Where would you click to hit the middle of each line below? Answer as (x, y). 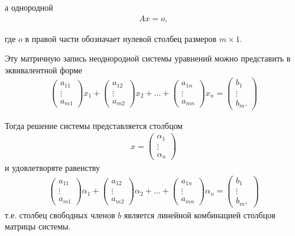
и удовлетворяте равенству (52, 168)
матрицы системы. (38, 226)
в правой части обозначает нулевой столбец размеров (121, 38)
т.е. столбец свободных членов (60, 214)
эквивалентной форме (44, 69)
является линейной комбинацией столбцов (200, 214)
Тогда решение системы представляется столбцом (94, 125)
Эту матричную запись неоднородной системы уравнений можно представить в (148, 58)
